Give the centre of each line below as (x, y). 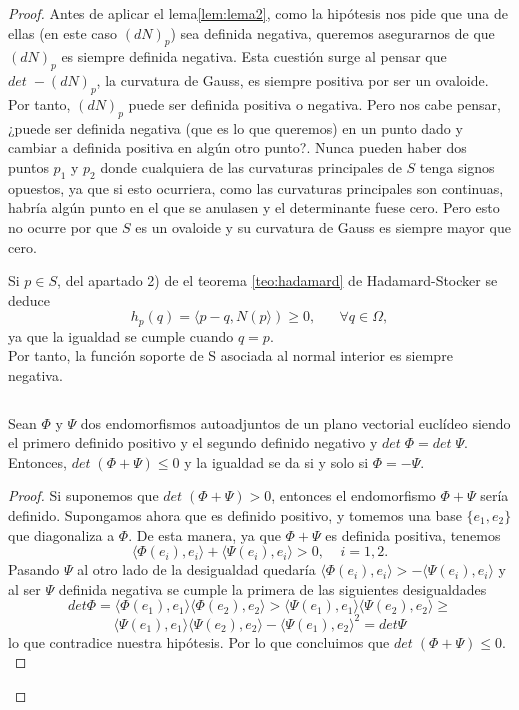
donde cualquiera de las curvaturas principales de (251, 166)
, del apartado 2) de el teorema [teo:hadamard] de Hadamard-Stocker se (277, 280)
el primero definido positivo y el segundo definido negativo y (193, 442)
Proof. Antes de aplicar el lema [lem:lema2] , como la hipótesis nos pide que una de (258, 13)
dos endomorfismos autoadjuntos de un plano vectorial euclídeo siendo (295, 422)
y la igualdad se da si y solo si (276, 461)
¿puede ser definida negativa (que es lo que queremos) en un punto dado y (235, 127)
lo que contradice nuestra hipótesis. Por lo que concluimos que (199, 641)
